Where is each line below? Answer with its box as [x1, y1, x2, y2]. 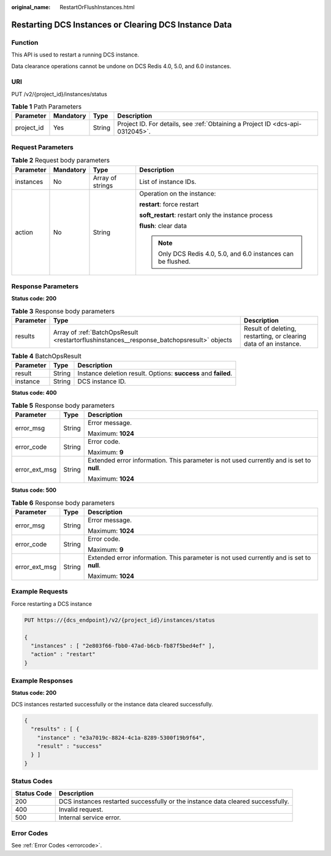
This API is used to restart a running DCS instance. [11, 51, 139, 58]
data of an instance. [243, 340, 302, 348]
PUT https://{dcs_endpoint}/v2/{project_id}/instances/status [24, 616, 215, 624]
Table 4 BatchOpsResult [11, 352, 82, 361]
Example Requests [11, 587, 68, 596]
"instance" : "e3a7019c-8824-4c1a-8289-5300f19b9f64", [37, 734, 205, 741]
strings [93, 181, 113, 189]
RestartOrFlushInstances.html [59, 4, 135, 10]
